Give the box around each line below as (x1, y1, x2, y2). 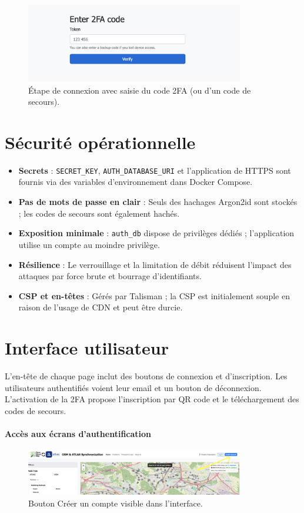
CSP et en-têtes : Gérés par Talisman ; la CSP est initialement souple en (18, 289, 290, 302)
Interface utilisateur (5, 336, 169, 360)
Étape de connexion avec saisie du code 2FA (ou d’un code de (28, 84, 251, 96)
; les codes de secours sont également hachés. (18, 207, 180, 219)
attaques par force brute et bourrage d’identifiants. (18, 270, 202, 282)
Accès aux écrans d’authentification (5, 427, 152, 439)
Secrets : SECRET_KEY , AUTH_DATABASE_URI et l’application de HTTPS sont (18, 164, 291, 176)
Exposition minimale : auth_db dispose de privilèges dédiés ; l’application (18, 227, 295, 239)
